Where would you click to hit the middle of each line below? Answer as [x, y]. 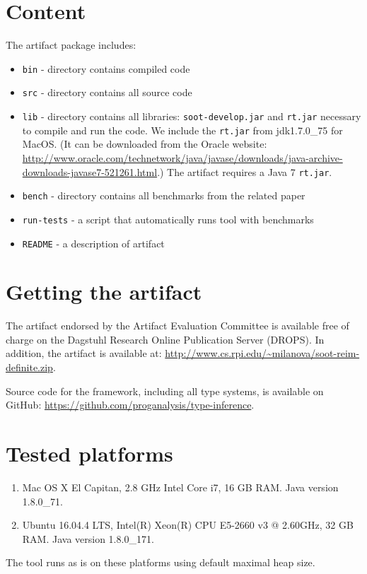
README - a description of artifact [93, 243]
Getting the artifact [104, 292]
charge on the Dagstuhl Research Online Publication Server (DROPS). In [165, 339]
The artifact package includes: [71, 45]
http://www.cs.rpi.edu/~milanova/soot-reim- [262, 353]
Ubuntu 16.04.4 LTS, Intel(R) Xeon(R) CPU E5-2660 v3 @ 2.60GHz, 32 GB [188, 525]
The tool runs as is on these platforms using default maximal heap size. [161, 562]
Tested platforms [89, 453]
